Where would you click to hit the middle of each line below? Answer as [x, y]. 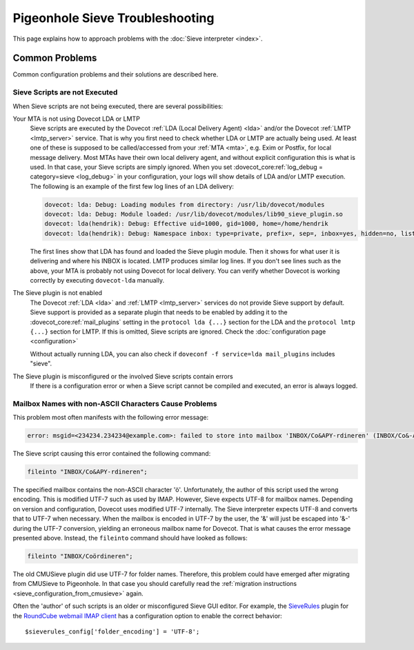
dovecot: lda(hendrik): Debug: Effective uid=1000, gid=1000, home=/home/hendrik [187, 224]
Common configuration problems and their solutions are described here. [116, 74]
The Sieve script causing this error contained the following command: [112, 454]
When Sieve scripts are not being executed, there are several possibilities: [118, 106]
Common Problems [55, 58]
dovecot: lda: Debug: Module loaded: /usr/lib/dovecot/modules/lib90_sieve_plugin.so [194, 214]
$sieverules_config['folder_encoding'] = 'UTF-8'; [112, 631]
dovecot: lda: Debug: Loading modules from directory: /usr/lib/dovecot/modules [185, 204]
